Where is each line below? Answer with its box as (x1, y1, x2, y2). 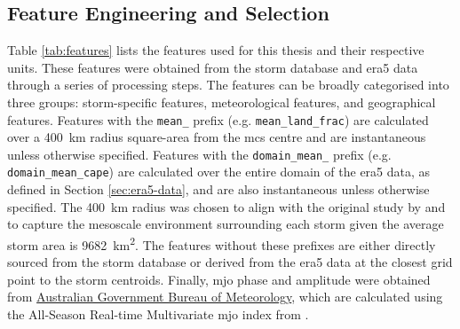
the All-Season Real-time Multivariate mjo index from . (7, 304, 309, 323)
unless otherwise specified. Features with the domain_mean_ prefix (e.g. (7, 145, 392, 163)
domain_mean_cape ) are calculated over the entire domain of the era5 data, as (7, 162, 431, 181)
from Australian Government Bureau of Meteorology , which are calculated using (7, 287, 443, 306)
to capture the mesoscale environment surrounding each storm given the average (7, 215, 444, 233)
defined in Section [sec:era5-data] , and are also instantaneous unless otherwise (7, 180, 430, 199)
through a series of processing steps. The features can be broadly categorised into (7, 75, 449, 94)
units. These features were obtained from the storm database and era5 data (7, 58, 418, 76)
